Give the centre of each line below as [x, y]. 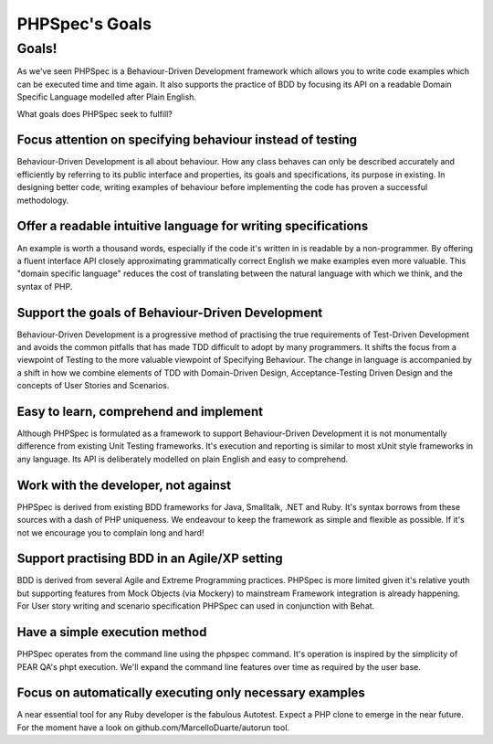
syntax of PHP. [45, 286]
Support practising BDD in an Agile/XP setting [150, 559]
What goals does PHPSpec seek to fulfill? [95, 113]
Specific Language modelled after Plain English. [106, 97]
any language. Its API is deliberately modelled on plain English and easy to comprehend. [183, 459]
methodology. [43, 200]
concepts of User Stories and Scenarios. [93, 386]
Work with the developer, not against [124, 485]
